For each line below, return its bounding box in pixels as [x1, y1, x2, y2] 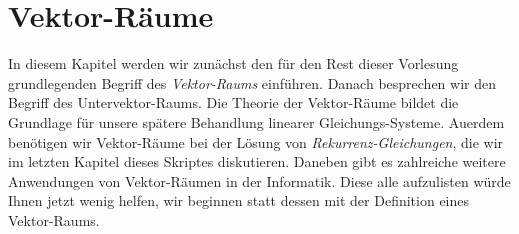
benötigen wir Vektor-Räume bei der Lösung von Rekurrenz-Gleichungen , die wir [8, 131, 504, 152]
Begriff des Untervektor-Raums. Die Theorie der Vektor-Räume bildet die [8, 92, 459, 113]
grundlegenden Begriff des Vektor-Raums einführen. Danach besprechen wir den [8, 72, 496, 93]
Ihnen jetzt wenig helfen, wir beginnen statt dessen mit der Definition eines [8, 190, 470, 211]
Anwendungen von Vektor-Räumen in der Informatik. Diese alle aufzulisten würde [8, 170, 511, 191]
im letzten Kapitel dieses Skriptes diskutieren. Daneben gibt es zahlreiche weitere [8, 151, 506, 172]
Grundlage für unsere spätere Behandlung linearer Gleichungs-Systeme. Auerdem [8, 111, 505, 132]
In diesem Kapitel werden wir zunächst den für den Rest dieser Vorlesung [8, 53, 459, 74]
